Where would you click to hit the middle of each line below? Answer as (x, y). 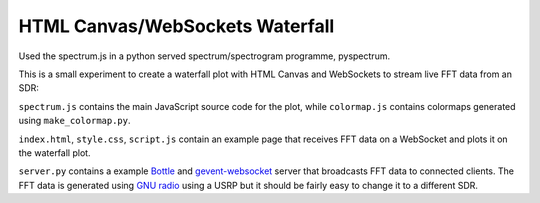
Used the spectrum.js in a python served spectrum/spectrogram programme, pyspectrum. (204, 56)
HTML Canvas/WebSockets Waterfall (176, 26)
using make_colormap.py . (74, 121)
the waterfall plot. (54, 152)
